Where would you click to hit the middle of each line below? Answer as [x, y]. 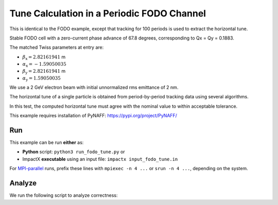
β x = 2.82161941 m [44, 57]
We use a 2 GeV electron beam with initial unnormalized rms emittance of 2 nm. [94, 87]
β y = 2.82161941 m [44, 71]
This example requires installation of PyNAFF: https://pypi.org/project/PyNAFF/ [93, 116]
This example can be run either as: [47, 142]
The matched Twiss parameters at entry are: [57, 47]
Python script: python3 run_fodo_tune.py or [74, 152]
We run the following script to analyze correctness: [64, 195]
